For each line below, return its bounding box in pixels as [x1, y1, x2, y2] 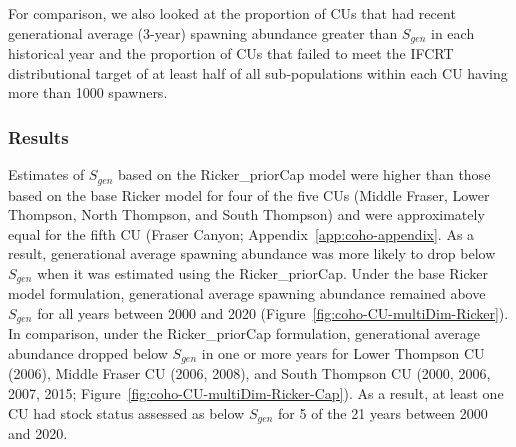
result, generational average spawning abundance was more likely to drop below [8, 243, 496, 264]
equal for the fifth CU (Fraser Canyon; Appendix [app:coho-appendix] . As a [8, 223, 475, 244]
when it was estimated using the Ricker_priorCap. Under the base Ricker [37, 262, 488, 283]
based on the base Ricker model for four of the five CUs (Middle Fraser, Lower [8, 184, 490, 205]
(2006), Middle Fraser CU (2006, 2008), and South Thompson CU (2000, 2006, [8, 363, 491, 384]
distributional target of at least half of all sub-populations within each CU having [8, 62, 508, 83]
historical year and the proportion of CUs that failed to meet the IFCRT [8, 43, 454, 64]
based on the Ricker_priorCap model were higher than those [118, 164, 491, 185]
